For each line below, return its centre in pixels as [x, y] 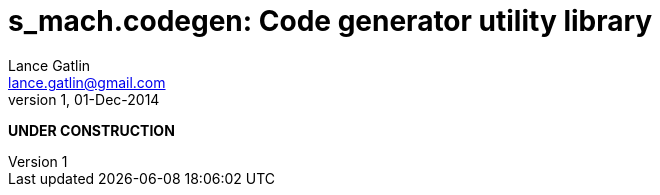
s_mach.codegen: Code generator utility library [330, 21]
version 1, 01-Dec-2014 [84, 99]
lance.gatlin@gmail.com [87, 82]
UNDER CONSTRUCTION [91, 130]
